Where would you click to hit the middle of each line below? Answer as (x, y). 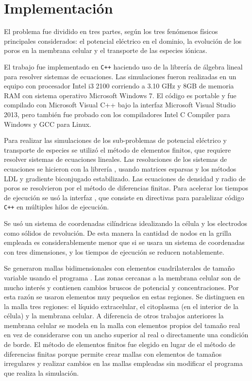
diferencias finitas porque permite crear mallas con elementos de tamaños (113, 354)
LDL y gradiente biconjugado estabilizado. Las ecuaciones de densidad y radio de (125, 178)
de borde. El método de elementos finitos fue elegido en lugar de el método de (120, 344)
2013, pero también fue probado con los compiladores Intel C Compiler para (117, 114)
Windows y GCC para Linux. (48, 124)
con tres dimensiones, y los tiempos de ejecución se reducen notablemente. (114, 251)
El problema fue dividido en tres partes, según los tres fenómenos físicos (111, 31)
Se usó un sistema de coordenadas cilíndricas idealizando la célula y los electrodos (126, 223)
